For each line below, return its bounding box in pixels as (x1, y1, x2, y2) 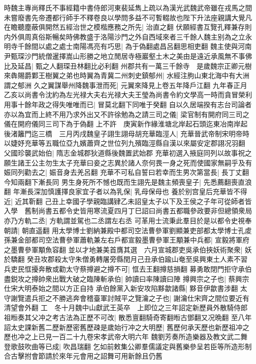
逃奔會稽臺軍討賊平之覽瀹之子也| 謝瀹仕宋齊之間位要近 (65, 292, 243, 303)
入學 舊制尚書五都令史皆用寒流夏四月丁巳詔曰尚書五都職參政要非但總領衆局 (4, 205, 252, 216)
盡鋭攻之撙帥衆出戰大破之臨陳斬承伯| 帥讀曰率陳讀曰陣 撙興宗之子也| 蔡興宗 (4, 273, 249, 283)
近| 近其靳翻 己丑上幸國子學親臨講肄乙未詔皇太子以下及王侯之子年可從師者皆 (4, 196, 252, 206)
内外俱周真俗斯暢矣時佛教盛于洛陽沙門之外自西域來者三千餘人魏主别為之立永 (4, 31, 252, 41)
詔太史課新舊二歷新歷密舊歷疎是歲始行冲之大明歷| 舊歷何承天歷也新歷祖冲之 (4, 322, 250, 332)
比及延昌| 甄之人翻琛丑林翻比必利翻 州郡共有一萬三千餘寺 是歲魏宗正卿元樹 (4, 60, 252, 71)
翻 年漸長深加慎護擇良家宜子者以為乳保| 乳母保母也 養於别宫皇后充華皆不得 (4, 186, 247, 197)
